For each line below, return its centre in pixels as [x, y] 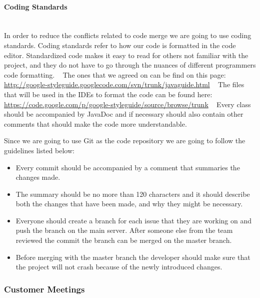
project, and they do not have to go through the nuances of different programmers [130, 65]
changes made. [38, 177]
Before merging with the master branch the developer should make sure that [133, 257]
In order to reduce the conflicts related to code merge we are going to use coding [128, 35]
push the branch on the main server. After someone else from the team [124, 230]
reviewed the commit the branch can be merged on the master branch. [124, 240]
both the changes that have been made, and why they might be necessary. [129, 204]
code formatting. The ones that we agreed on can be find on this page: [115, 74]
